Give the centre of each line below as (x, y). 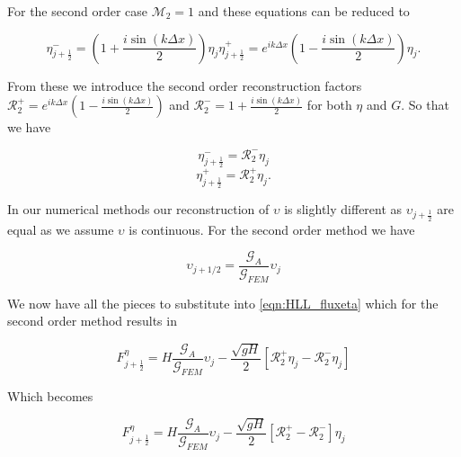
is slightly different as (343, 209)
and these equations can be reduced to (304, 11)
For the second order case (78, 11)
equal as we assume (61, 229)
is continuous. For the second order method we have (272, 229)
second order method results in (92, 321)
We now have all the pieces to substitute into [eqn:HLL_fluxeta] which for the (223, 303)
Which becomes (50, 395)
